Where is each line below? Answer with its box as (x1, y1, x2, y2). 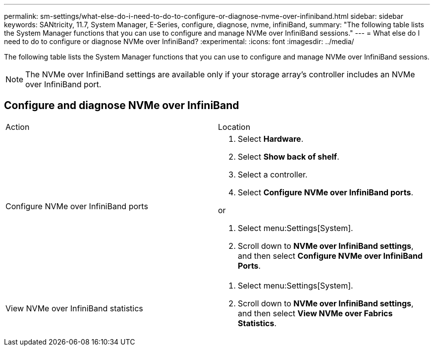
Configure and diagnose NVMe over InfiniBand (4, 99, 239, 112)
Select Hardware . (238, 133, 304, 144)
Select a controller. (238, 169, 308, 179)
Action (5, 121, 30, 132)
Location (218, 121, 251, 132)
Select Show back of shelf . (238, 151, 339, 162)
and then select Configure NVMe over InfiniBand (238, 250, 423, 261)
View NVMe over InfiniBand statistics (5, 303, 143, 313)
